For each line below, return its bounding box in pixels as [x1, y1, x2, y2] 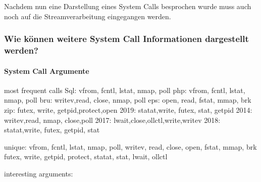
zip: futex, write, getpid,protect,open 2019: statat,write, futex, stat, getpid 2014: [4, 104, 252, 115]
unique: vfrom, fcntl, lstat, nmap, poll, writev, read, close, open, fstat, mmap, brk [4, 141, 257, 152]
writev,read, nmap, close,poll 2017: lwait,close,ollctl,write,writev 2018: [4, 114, 221, 125]
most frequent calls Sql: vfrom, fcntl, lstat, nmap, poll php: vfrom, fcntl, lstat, [4, 84, 245, 95]
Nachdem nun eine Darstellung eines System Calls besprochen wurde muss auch [4, 1, 251, 11]
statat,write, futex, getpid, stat [4, 124, 100, 135]
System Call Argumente [4, 65, 89, 76]
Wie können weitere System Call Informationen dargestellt [4, 32, 249, 45]
